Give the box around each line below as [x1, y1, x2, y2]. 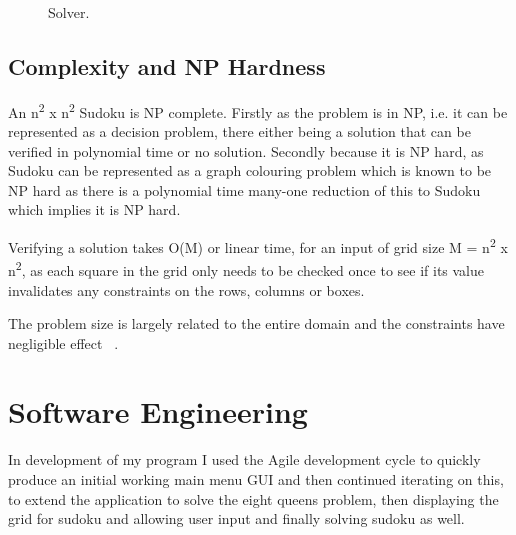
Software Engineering [8, 391, 308, 432]
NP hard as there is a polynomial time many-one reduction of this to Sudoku [8, 179, 481, 200]
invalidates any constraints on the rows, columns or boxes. [8, 279, 365, 300]
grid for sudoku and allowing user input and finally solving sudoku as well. [8, 508, 465, 529]
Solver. [48, 2, 90, 22]
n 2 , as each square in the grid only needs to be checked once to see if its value [8, 257, 485, 280]
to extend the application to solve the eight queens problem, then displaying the [8, 488, 499, 509]
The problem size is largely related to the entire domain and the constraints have [8, 313, 505, 334]
